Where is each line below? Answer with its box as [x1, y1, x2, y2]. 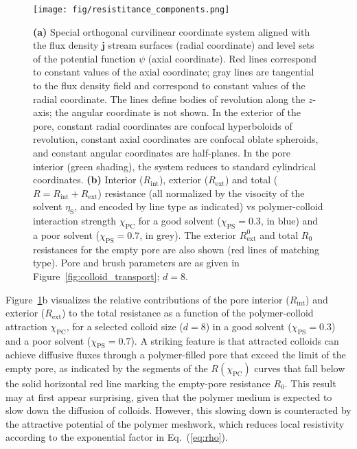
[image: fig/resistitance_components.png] [33, 5, 230, 14]
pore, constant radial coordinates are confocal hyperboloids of [33, 118, 292, 133]
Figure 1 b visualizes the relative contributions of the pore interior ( [5, 292, 290, 306]
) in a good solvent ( [205, 319, 292, 333]
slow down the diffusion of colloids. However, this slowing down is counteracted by [5, 403, 352, 417]
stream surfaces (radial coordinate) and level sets [108, 38, 314, 52]
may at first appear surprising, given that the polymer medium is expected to [5, 389, 332, 404]
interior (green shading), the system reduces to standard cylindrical [33, 159, 316, 173]
